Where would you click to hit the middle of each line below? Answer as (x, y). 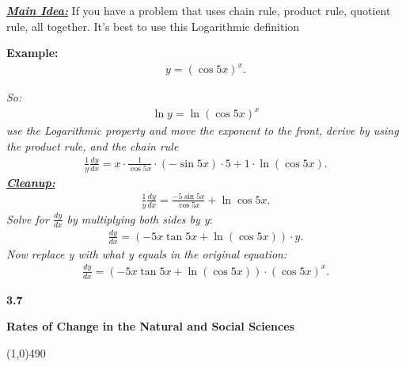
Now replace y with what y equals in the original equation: (147, 253)
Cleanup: (31, 182)
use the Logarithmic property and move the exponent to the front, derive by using (203, 130)
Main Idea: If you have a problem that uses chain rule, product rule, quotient (199, 10)
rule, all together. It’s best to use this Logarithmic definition (153, 26)
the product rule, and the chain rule (93, 146)
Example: (32, 53)
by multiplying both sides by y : (140, 218)
